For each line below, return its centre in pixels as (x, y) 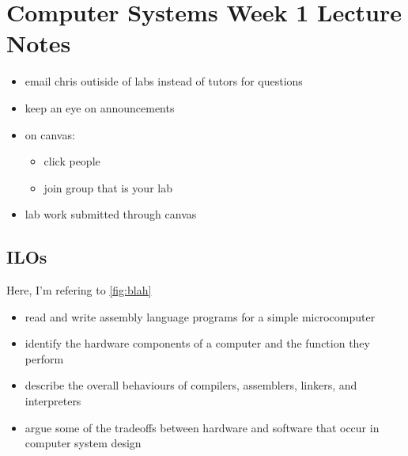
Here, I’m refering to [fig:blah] (79, 290)
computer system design (83, 443)
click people (72, 161)
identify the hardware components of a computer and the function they (197, 343)
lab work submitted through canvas (111, 214)
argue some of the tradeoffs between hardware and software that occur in (202, 427)
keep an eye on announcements (100, 107)
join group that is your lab (108, 187)
